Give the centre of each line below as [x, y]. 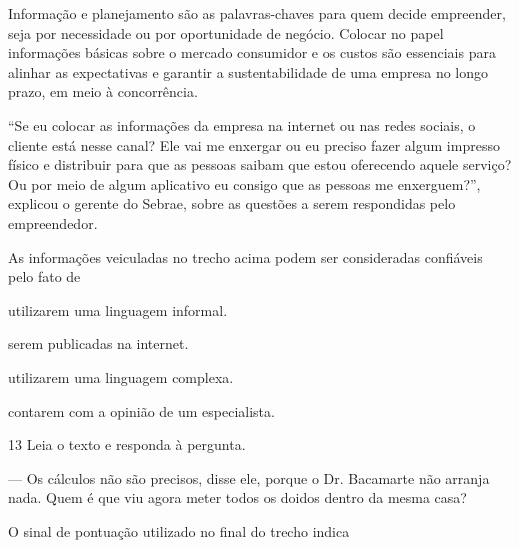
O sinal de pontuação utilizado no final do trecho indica [179, 530]
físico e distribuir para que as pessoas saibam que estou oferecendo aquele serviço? [260, 164]
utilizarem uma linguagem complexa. [121, 376]
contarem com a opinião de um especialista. [141, 410]
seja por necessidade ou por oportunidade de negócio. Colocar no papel [226, 32]
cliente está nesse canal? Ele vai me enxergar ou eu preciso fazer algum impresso [254, 144]
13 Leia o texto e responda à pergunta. [127, 444]
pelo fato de [44, 276]
